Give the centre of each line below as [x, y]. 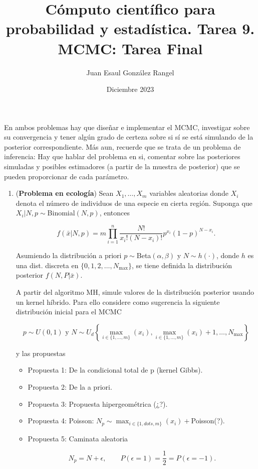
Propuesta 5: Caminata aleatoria [78, 438]
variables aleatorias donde [189, 193]
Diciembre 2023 [130, 89]
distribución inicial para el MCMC [69, 312]
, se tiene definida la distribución [182, 265]
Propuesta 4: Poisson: [61, 421]
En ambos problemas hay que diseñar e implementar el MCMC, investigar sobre [127, 127]
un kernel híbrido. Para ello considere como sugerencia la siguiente [118, 302]
